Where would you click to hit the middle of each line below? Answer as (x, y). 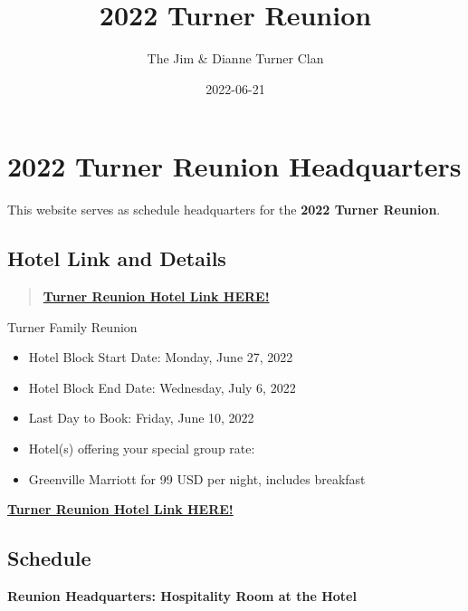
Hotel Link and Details (117, 258)
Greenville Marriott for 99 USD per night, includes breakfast (197, 478)
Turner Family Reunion (72, 326)
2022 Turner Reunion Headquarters (234, 166)
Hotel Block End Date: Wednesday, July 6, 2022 (162, 387)
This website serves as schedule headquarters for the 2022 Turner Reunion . (224, 210)
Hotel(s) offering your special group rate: (142, 449)
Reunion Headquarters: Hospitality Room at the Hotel (182, 596)
